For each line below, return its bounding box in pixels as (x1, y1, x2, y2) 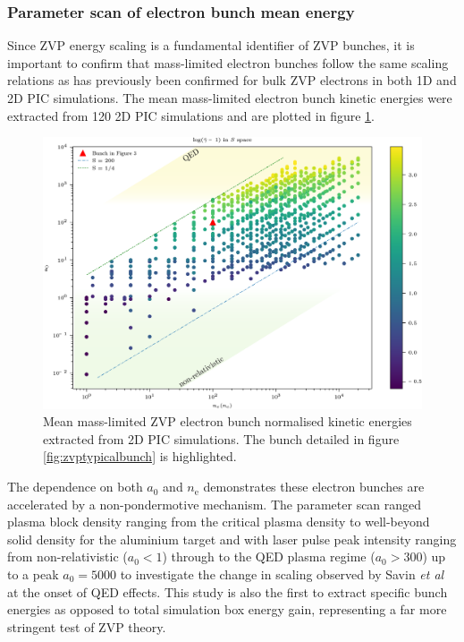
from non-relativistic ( (7, 547, 128, 566)
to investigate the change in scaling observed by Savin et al (120, 565, 444, 584)
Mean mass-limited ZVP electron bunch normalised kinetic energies (43, 412, 412, 431)
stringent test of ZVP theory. (7, 617, 166, 636)
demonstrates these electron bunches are (203, 477, 425, 496)
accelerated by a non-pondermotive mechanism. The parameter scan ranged (7, 494, 422, 513)
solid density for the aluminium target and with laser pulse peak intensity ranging (7, 529, 457, 548)
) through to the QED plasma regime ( (162, 547, 375, 566)
